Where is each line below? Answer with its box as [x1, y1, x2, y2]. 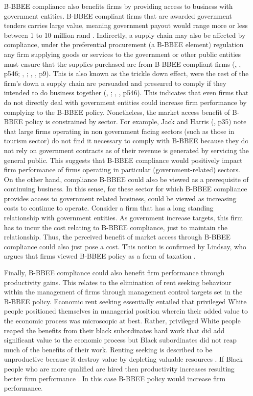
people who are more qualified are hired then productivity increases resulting [4, 363, 235, 373]
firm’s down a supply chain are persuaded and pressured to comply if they [4, 78, 227, 88]
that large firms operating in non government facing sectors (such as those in [4, 126, 234, 136]
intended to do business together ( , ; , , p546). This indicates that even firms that [4, 87, 249, 98]
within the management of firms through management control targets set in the [4, 287, 243, 297]
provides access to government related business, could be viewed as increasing [4, 193, 236, 203]
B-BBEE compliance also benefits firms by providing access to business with [4, 1, 233, 11]
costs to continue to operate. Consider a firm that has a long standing [4, 203, 213, 213]
